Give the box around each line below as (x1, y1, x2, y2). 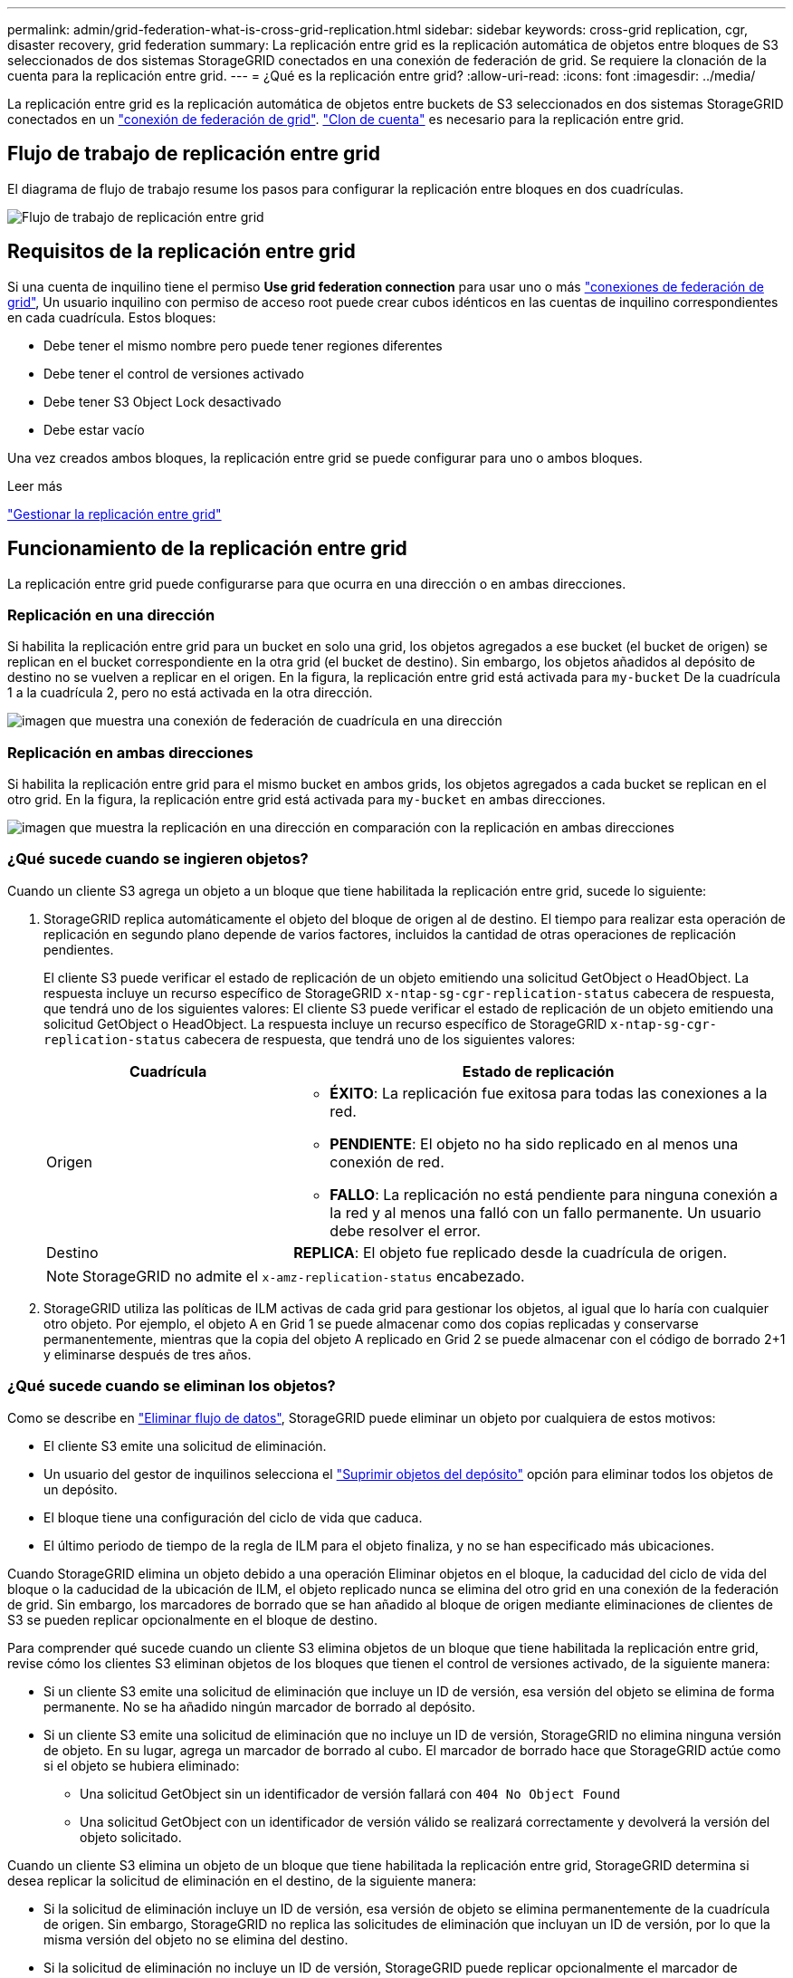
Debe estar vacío (43, 421, 145, 437)
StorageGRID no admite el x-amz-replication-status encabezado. (82, 1266, 525, 1285)
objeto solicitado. (80, 1829, 182, 1845)
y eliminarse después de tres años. (43, 1346, 252, 1362)
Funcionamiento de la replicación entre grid (7, 537, 407, 561)
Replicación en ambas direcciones (7, 743, 253, 762)
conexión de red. (330, 1152, 444, 1171)
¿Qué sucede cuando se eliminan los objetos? (7, 1377, 336, 1396)
